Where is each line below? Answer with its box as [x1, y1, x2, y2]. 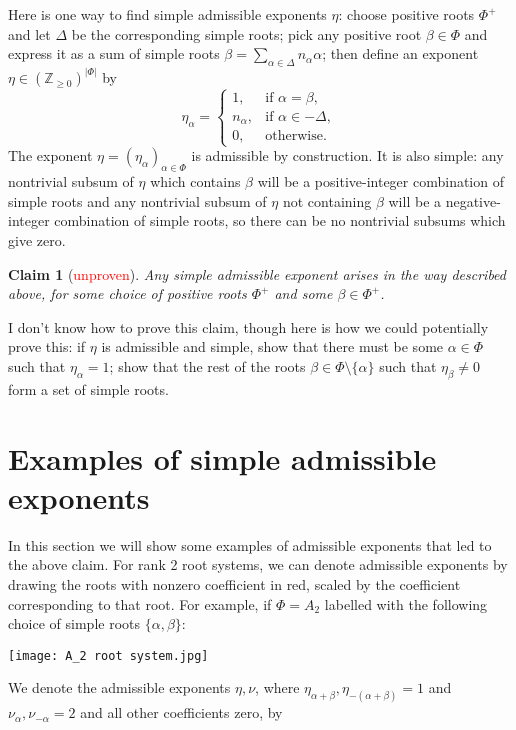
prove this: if [8, 336, 86, 357]
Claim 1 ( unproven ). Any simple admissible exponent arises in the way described [8, 263, 507, 284]
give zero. [8, 230, 66, 251]
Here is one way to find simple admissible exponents [8, 4, 327, 24]
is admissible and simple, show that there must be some [101, 336, 444, 357]
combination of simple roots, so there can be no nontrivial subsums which [54, 210, 506, 231]
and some [274, 283, 333, 304]
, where [255, 677, 300, 698]
